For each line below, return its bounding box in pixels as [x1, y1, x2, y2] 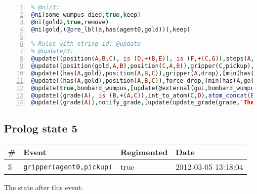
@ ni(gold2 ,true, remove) [31, 18, 109, 26]
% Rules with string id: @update [31, 40, 141, 48]
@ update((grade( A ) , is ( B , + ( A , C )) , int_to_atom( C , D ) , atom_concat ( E [31, 92, 255, 99]
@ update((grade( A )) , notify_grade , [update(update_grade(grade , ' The [31, 99, 255, 106]
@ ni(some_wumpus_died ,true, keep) [31, 11, 141, 18]
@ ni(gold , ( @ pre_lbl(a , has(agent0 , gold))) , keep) [31, 26, 191, 33]
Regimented [120, 146, 168, 158]
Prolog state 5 [4, 120, 78, 135]
